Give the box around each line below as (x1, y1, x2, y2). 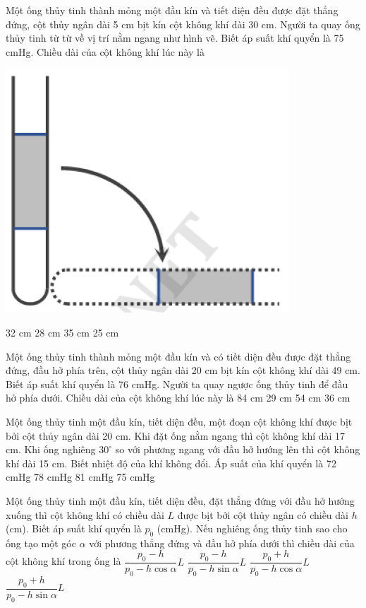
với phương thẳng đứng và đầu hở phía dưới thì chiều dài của (89, 535, 355, 550)
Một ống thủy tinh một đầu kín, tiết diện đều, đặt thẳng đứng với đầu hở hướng (6, 493, 355, 508)
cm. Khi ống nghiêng (6, 442, 96, 457)
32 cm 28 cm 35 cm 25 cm (6, 325, 119, 339)
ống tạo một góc (6, 535, 76, 550)
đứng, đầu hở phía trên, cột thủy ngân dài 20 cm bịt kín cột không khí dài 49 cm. (6, 363, 360, 378)
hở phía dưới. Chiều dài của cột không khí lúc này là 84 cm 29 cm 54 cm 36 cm (6, 390, 350, 405)
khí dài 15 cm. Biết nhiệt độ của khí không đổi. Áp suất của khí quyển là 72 (6, 455, 336, 470)
